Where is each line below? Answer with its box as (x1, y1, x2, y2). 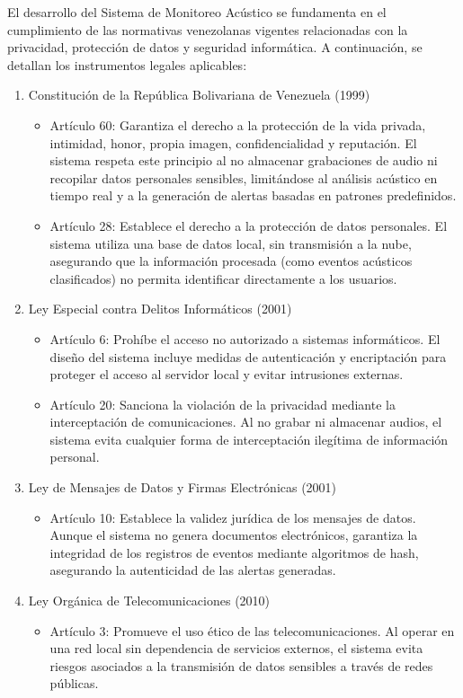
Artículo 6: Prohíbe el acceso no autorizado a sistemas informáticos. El (49, 329, 441, 348)
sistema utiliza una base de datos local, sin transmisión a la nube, (49, 234, 412, 252)
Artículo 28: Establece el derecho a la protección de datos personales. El (49, 216, 448, 234)
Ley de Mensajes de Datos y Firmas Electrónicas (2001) (28, 478, 337, 497)
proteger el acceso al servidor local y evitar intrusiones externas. (49, 365, 404, 384)
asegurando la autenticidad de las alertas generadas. (49, 561, 336, 579)
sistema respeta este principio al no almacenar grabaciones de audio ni (49, 151, 438, 170)
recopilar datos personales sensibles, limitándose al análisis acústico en (49, 168, 438, 187)
